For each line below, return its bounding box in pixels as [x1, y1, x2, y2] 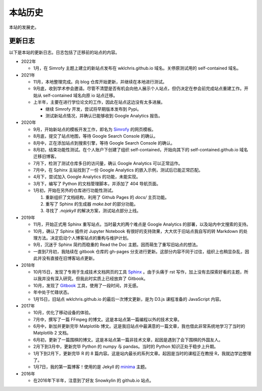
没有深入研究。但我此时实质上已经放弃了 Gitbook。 [46, 276, 148, 281]
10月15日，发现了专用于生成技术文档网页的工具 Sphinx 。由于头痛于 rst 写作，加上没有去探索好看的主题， [33, 269, 245, 275]
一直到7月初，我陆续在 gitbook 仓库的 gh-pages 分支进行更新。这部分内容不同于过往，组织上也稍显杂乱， [33, 248, 245, 254]
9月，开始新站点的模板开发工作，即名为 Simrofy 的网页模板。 [33, 126, 156, 132]
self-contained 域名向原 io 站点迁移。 [43, 92, 118, 98]
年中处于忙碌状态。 [33, 289, 72, 295]
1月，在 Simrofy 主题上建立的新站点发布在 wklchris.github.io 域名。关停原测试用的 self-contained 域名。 [33, 65, 241, 71]
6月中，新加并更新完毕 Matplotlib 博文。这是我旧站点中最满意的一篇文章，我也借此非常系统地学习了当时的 [33, 323, 245, 329]
